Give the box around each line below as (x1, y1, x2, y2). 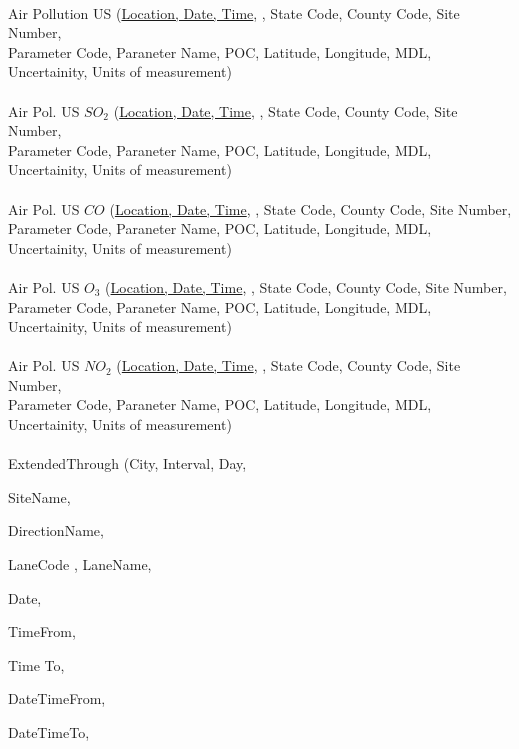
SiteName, (8, 486, 71, 507)
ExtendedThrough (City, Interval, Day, (8, 453, 247, 474)
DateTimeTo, (8, 722, 90, 742)
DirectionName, (8, 520, 104, 541)
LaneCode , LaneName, (8, 554, 152, 575)
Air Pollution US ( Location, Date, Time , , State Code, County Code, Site (8, 2, 460, 23)
